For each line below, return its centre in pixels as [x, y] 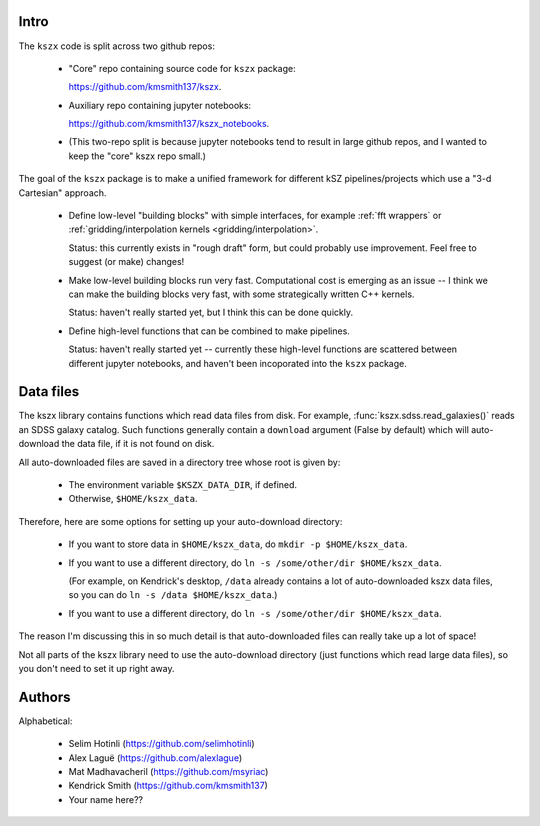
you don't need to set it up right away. [96, 668]
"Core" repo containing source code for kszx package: [182, 68]
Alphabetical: [45, 721]
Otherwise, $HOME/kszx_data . [133, 499]
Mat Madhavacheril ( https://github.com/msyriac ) [168, 771]
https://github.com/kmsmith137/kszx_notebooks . [169, 124]
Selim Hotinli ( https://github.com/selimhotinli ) [161, 744]
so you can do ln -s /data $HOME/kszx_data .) [173, 595]
